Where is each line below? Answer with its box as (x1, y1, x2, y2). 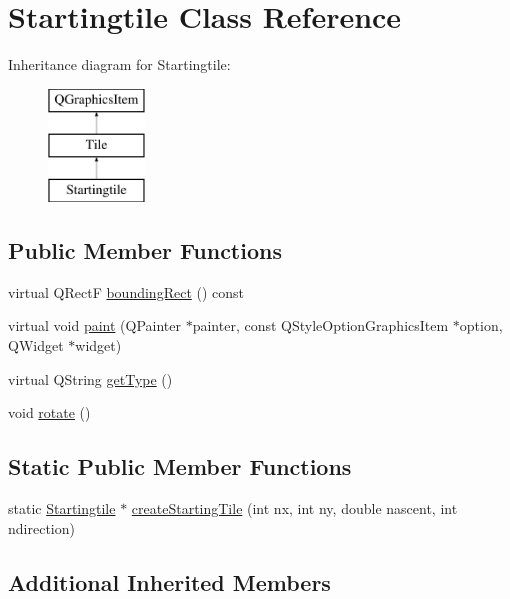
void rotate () (8, 402, 91, 423)
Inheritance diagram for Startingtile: (8, 54, 231, 75)
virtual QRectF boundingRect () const (8, 281, 245, 302)
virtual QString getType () (8, 368, 173, 389)
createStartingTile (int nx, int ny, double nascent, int (131, 498, 458, 519)
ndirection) (8, 517, 75, 538)
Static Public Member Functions (8, 451, 352, 482)
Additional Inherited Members (8, 566, 331, 597)
